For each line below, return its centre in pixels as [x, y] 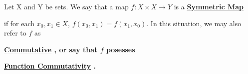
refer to [15, 33]
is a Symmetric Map [209, 6]
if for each [19, 23]
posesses [121, 49]
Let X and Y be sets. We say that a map [66, 6]
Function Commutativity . [50, 66]
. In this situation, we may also [194, 23]
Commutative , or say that [51, 49]
